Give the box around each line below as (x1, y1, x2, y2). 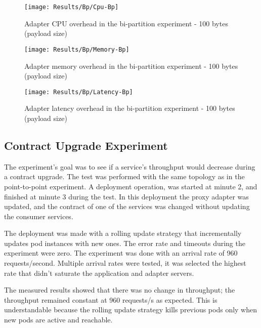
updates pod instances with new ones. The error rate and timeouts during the (4, 237, 245, 248)
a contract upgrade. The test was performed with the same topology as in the (4, 171, 245, 182)
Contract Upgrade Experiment (4, 137, 168, 153)
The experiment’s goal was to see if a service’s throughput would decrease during (4, 161, 255, 172)
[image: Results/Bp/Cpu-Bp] (24, 4, 119, 11)
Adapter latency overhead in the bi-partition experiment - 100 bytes (24, 103, 235, 113)
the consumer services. (4, 211, 73, 221)
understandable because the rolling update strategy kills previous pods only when (4, 304, 257, 315)
